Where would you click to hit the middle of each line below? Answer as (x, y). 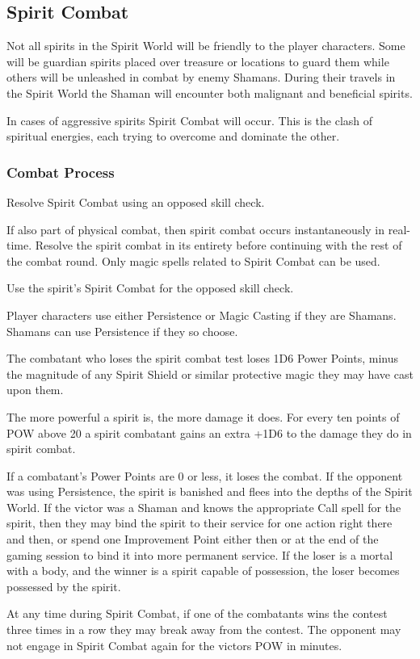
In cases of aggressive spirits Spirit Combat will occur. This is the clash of (190, 120)
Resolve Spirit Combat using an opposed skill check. (136, 201)
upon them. (35, 390)
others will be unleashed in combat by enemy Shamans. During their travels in (201, 77)
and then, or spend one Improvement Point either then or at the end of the (193, 539)
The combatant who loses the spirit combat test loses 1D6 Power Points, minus (202, 358)
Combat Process (61, 172)
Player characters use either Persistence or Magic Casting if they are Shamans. (202, 315)
